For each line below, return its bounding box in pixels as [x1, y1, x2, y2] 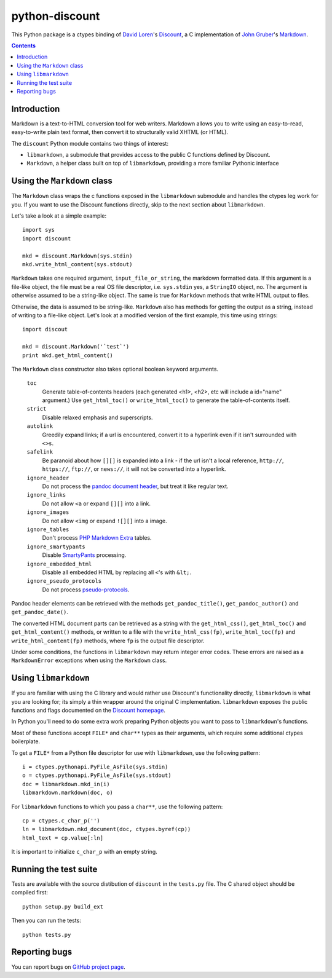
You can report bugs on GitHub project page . [11, 963, 125, 971]
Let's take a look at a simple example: [11, 212, 107, 219]
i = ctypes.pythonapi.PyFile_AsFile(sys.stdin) [22, 763, 168, 771]
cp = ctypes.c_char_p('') [22, 818, 101, 824]
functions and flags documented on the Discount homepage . [11, 707, 166, 714]
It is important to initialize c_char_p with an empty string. [11, 848, 158, 856]
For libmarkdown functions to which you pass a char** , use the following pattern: [11, 803, 223, 810]
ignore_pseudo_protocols [26, 578, 101, 585]
